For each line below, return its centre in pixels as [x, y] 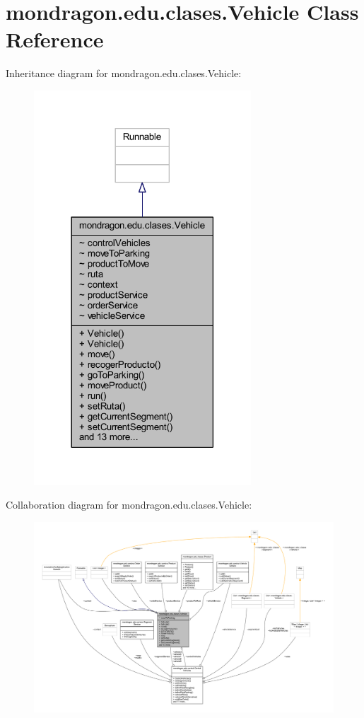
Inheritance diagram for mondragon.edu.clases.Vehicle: [124, 73]
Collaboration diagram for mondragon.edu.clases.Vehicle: [129, 505]
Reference [55, 39]
